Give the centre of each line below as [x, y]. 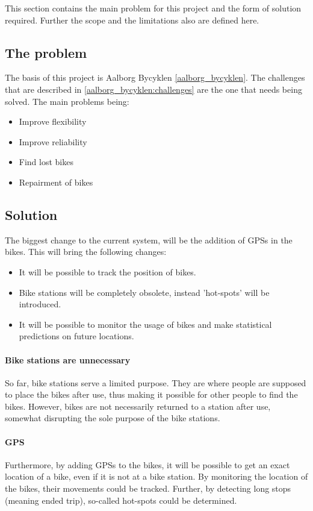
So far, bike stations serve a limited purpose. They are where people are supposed [156, 382]
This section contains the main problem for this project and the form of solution [153, 8]
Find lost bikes [46, 162]
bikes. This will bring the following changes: [86, 252]
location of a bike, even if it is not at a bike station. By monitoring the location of [156, 476]
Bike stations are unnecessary [68, 359]
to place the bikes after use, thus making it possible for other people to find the [151, 394]
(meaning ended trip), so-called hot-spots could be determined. [121, 500]
